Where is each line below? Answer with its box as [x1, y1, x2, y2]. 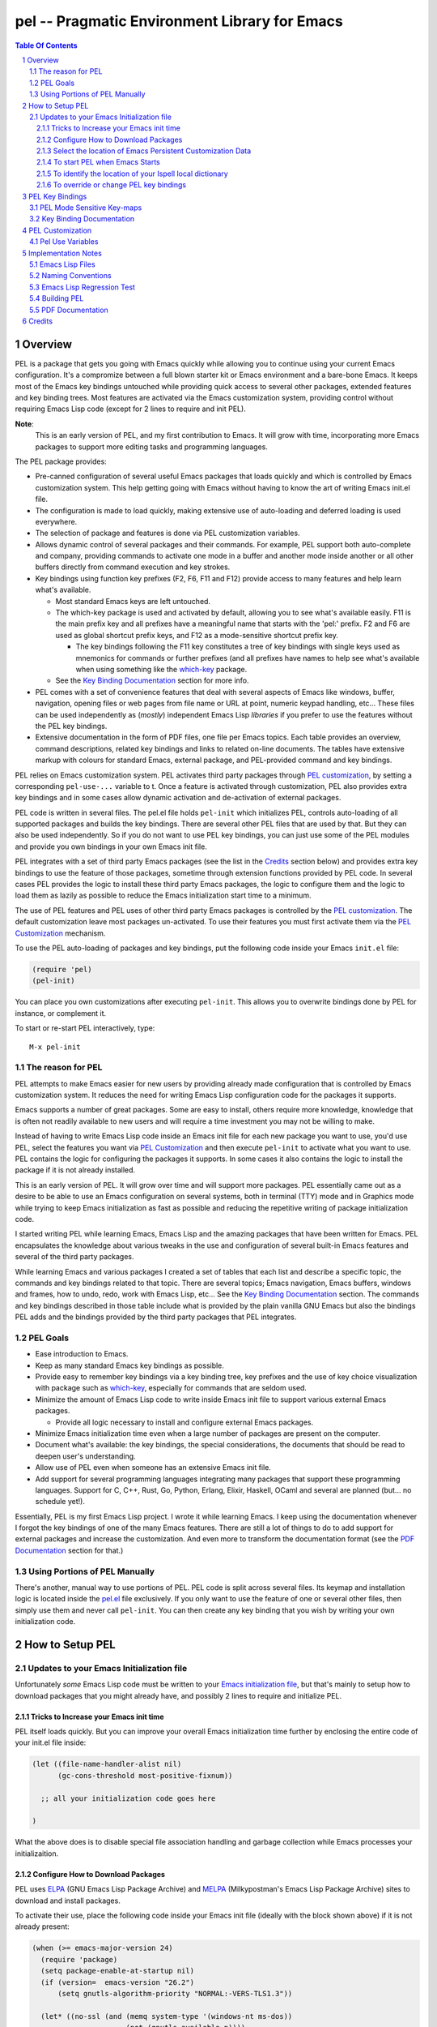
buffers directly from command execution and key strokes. [35, 562, 231, 572]
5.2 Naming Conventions [29, 271, 112, 281]
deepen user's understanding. [35, 1451, 137, 1461]
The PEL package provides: [15, 456, 107, 466]
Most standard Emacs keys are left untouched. [55, 596, 210, 606]
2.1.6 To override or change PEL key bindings [36, 180, 186, 190]
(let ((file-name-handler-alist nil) [32, 1759, 182, 1769]
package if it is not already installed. [15, 1165, 136, 1175]
